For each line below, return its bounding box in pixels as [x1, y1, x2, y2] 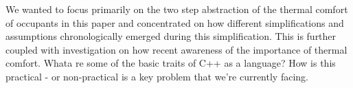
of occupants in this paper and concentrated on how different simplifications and [5, 15, 344, 30]
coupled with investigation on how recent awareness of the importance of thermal [5, 42, 348, 56]
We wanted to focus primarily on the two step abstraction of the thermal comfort [5, 2, 348, 16]
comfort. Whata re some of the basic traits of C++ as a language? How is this [5, 56, 336, 70]
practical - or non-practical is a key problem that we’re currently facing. [5, 69, 308, 83]
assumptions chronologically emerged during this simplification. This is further [5, 29, 337, 43]
